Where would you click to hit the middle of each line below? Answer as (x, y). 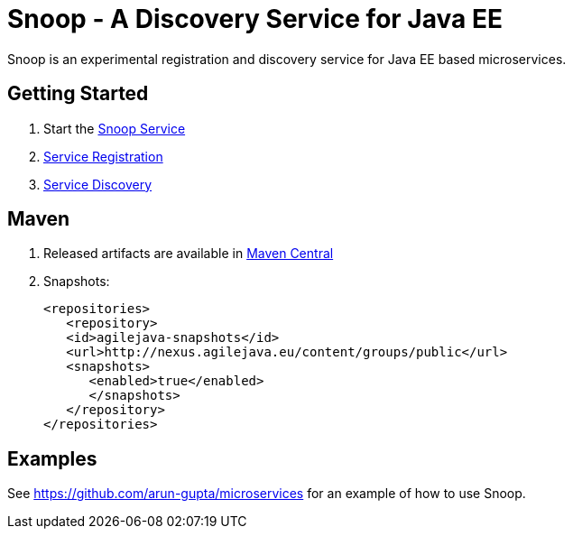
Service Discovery (98, 184)
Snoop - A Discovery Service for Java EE (255, 19)
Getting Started (78, 94)
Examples (52, 458)
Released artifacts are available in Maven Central (189, 254)
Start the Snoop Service (115, 128)
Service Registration (103, 156)
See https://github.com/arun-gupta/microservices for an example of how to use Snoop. (267, 494)
